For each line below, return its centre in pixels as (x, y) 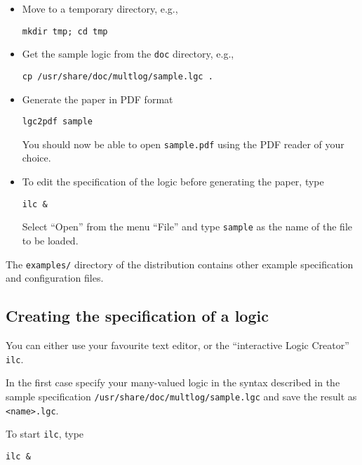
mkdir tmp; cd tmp (65, 31)
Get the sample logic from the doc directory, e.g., (128, 54)
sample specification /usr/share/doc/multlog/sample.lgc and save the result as (181, 396)
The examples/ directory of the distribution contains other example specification (180, 264)
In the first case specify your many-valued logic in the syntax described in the (173, 382)
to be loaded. (50, 240)
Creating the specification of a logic (137, 316)
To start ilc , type (45, 434)
